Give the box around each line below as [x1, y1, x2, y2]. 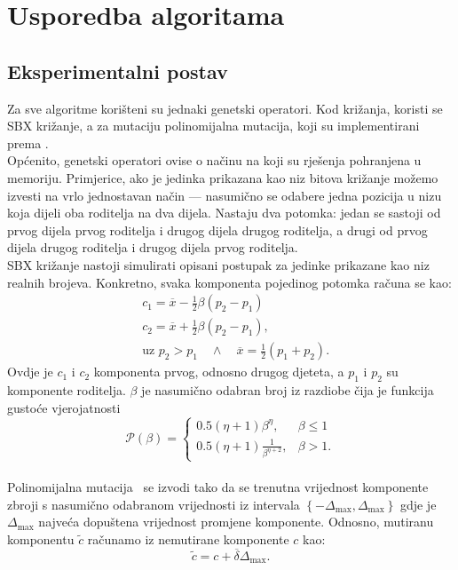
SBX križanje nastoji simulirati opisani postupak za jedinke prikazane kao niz [7, 255, 430, 273]
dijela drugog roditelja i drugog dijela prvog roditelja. [7, 238, 298, 257]
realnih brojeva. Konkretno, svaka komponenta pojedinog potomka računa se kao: [7, 273, 452, 291]
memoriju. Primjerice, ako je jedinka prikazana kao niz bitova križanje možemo [7, 168, 438, 186]
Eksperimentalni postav [7, 57, 228, 84]
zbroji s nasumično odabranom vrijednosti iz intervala [7, 495, 300, 513]
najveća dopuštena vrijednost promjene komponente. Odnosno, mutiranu [38, 512, 434, 531]
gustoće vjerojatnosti [7, 398, 121, 416]
